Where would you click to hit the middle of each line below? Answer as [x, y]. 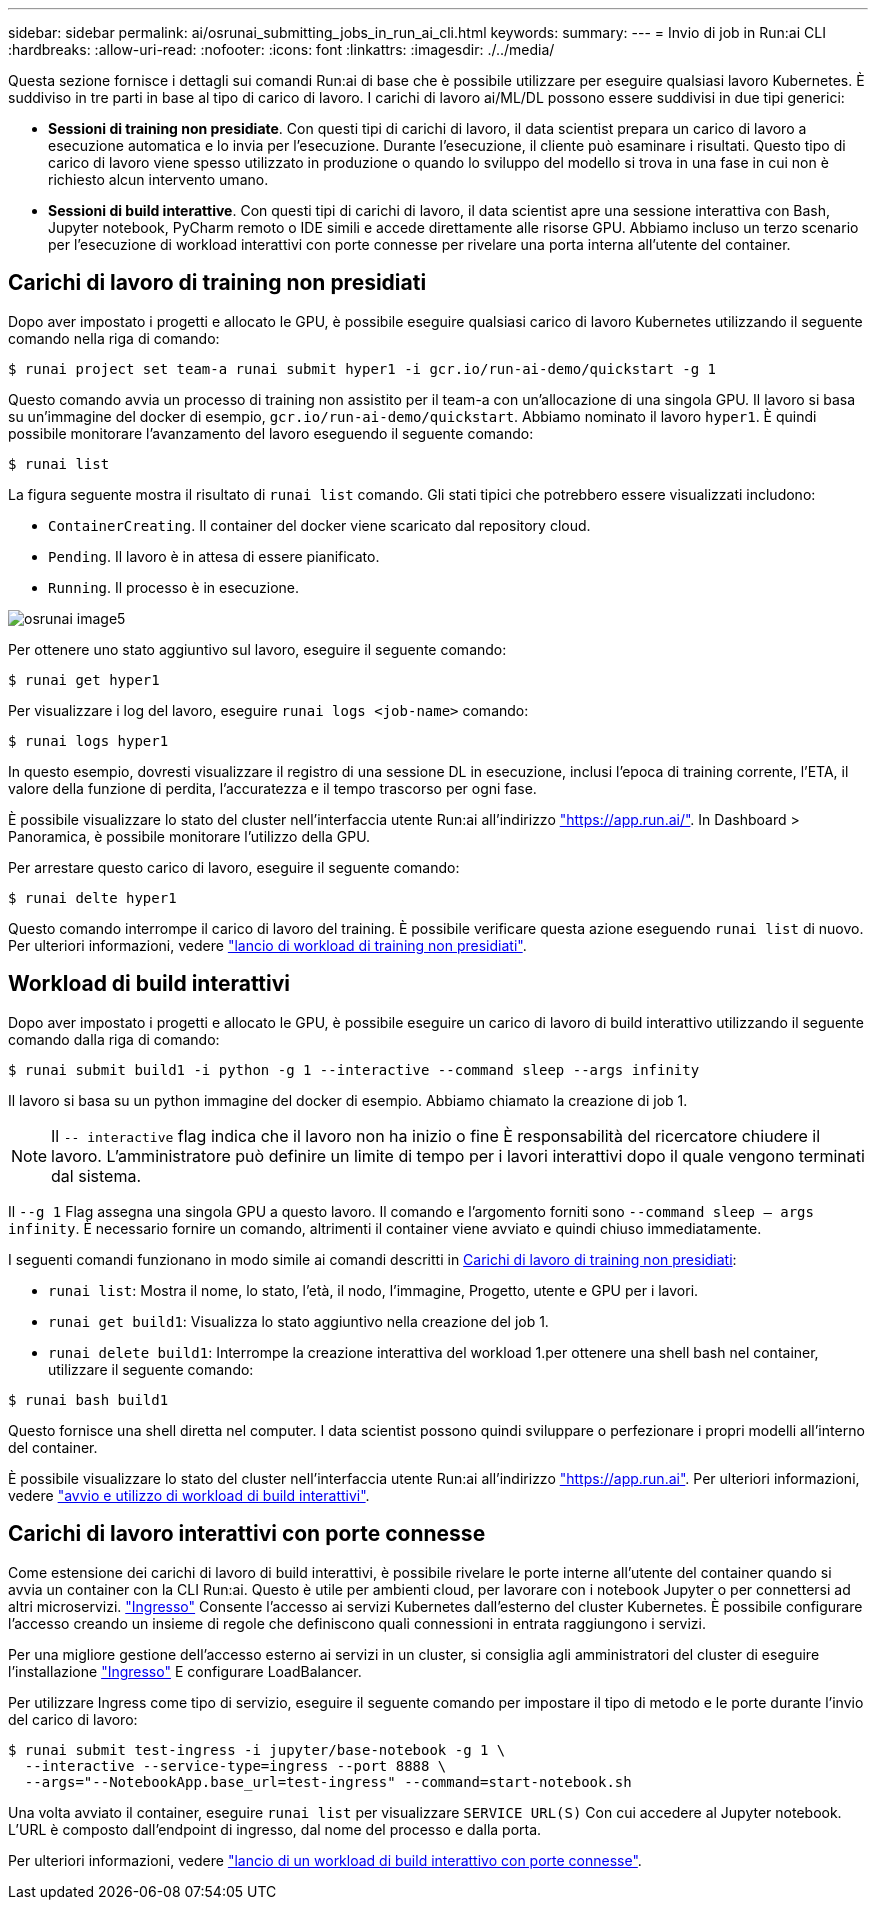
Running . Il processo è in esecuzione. [174, 587]
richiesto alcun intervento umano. [158, 179]
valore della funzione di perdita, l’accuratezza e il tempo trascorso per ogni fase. [272, 788]
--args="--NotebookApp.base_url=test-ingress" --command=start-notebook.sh [328, 1781]
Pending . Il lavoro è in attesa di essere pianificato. [214, 556]
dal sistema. [96, 1175]
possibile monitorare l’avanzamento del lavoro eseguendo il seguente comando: [271, 433]
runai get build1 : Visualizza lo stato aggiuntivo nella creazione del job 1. [298, 1321]
